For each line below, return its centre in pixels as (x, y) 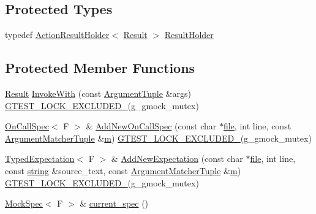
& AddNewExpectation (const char (177, 159)
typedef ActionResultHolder (57, 35)
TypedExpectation (40, 159)
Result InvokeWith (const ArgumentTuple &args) (98, 93)
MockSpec (24, 203)
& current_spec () (114, 203)
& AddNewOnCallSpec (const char (151, 126)
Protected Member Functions (100, 68)
